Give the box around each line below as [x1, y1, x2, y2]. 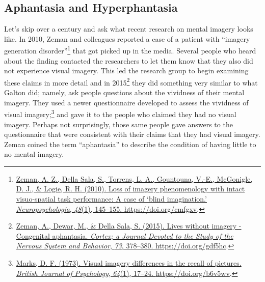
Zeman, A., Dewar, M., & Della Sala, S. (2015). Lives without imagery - [16, 220, 242, 231]
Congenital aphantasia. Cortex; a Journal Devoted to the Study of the [16, 230, 233, 241]
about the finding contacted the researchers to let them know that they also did [4, 55, 253, 66]
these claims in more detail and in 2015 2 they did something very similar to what [4, 75, 258, 88]
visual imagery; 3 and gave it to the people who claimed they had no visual [4, 107, 236, 119]
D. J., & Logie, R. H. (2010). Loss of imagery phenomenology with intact [16, 183, 245, 194]
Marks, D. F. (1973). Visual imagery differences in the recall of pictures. [16, 258, 242, 268]
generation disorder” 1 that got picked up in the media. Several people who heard [4, 44, 256, 56]
